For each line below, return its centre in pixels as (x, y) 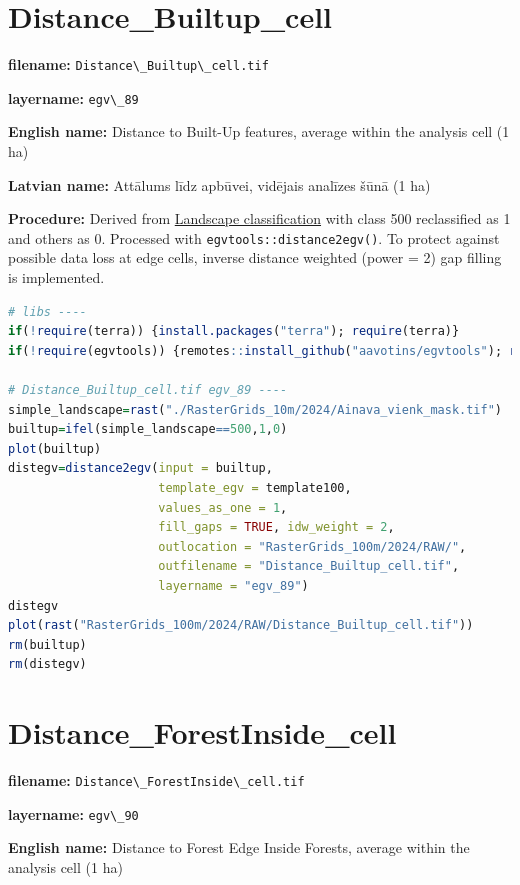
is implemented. (56, 277)
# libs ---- (47, 311)
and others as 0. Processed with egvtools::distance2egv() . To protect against (254, 237)
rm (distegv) (47, 664)
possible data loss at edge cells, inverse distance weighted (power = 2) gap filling (255, 257)
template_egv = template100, (255, 488)
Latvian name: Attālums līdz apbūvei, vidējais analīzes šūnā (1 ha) (219, 184)
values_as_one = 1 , (223, 507)
